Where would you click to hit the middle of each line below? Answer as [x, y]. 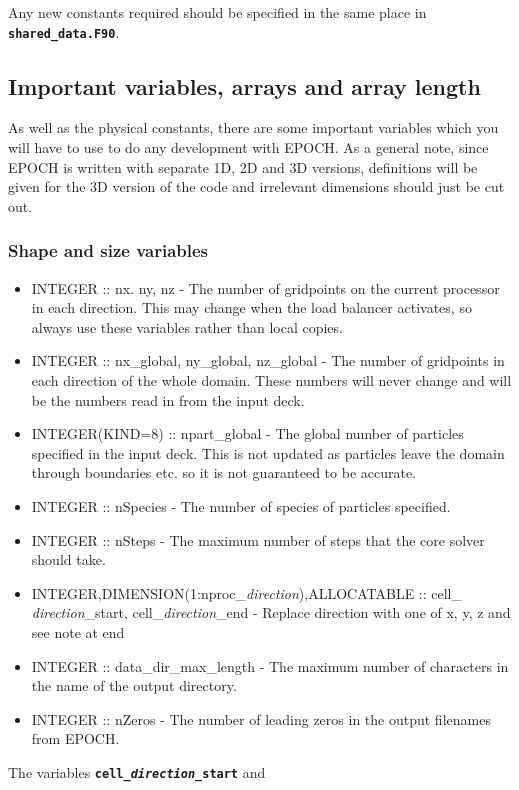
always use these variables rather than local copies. [187, 326]
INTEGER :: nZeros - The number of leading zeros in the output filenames [261, 718]
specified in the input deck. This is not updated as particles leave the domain [268, 452]
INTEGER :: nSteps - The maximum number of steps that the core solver [258, 539]
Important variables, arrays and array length [244, 85]
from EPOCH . [75, 738]
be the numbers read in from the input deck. [168, 399]
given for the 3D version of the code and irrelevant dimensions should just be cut [256, 186]
